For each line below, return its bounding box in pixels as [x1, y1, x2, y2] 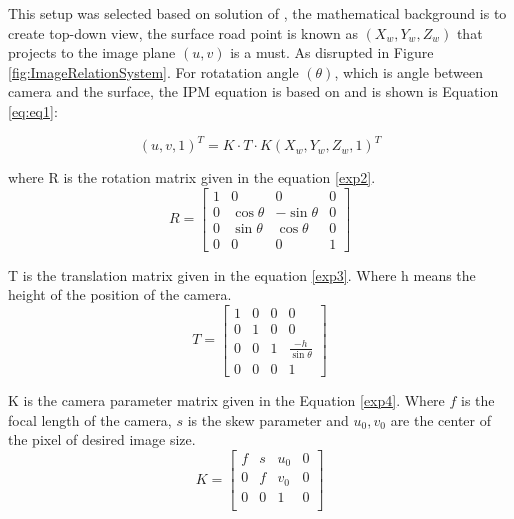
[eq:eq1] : [8, 100, 58, 121]
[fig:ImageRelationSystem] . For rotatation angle [8, 61, 299, 82]
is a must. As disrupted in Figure [230, 42, 434, 63]
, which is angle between [334, 61, 484, 82]
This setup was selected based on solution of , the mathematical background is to [8, 3, 507, 23]
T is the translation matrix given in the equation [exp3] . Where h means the [8, 264, 476, 285]
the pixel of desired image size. [8, 429, 196, 450]
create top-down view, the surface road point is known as [8, 22, 358, 43]
